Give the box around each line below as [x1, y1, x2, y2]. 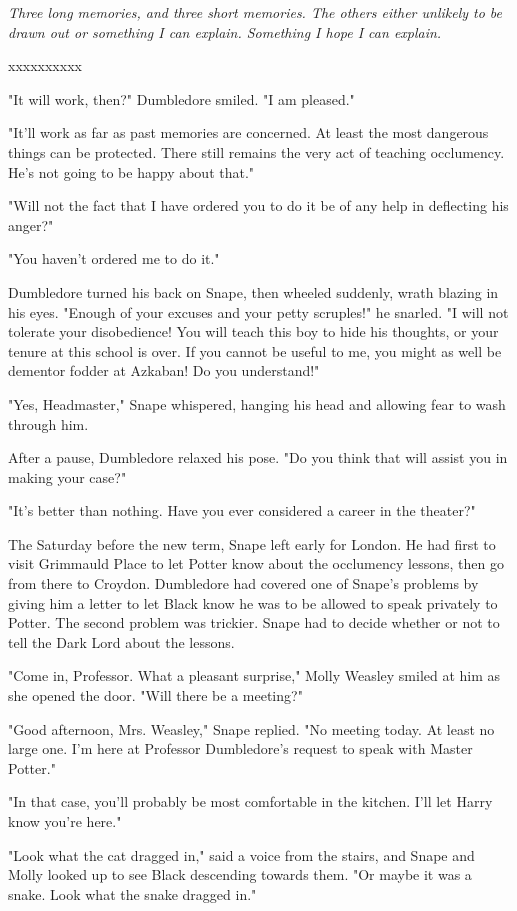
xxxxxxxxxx [8, 55, 82, 76]
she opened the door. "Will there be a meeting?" [8, 685, 303, 706]
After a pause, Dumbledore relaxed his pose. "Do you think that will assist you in [8, 447, 508, 468]
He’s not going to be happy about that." [8, 161, 255, 182]
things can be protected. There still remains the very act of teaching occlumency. [8, 141, 505, 162]
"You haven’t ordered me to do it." [8, 248, 220, 269]
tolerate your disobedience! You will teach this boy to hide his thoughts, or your [8, 321, 499, 342]
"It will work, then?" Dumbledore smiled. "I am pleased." [8, 88, 355, 109]
